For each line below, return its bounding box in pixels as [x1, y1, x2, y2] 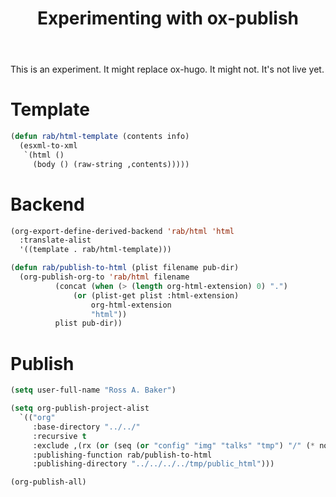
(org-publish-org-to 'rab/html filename [19, 272, 190, 282]
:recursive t [32, 431, 87, 441]
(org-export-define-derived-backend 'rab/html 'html [10, 226, 235, 236]
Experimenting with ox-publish [36, 7, 300, 30]
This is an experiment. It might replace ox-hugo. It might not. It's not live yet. [10, 63, 325, 76]
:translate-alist [19, 235, 92, 246]
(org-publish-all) [10, 477, 87, 487]
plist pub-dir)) [54, 318, 123, 329]
